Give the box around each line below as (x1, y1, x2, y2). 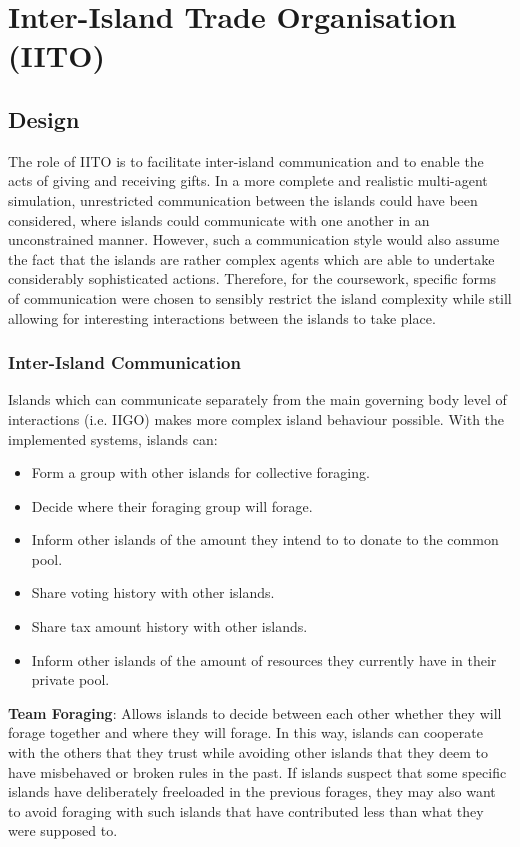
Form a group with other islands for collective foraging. (31, 462, 370, 483)
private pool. (31, 669, 110, 690)
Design (8, 103, 80, 134)
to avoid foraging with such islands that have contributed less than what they (8, 800, 484, 821)
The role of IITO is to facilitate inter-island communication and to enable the (8, 150, 484, 171)
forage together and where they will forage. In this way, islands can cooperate (8, 722, 483, 743)
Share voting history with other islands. (31, 582, 275, 603)
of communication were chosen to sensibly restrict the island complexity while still (8, 287, 512, 308)
